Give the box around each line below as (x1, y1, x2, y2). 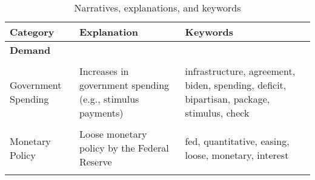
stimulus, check (185, 106, 250, 120)
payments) (79, 106, 124, 120)
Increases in (79, 64, 129, 78)
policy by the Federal (79, 141, 169, 155)
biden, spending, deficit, (185, 78, 287, 92)
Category (10, 25, 55, 39)
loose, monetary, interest (185, 147, 289, 162)
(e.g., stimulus (79, 92, 139, 106)
